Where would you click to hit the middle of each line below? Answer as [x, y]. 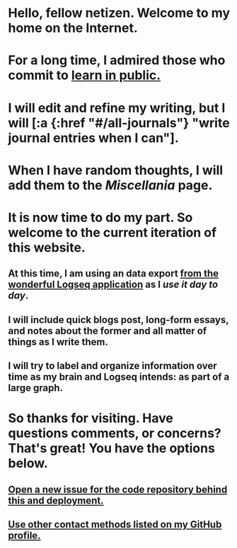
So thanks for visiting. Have [91, 418]
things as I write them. [58, 342]
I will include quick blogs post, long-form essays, [118, 320]
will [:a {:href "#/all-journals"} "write [119, 123]
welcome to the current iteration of [112, 232]
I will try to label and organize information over [112, 366]
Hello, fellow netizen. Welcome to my [119, 13]
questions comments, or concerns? [115, 433]
